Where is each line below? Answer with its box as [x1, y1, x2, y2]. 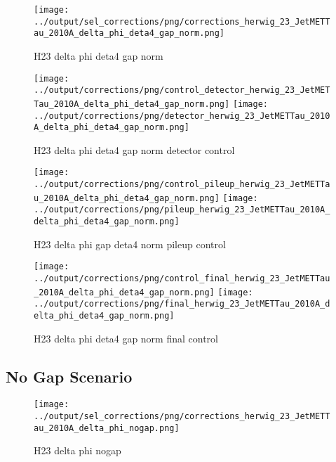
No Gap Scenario [6, 365, 133, 387]
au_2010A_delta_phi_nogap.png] [34, 423, 180, 433]
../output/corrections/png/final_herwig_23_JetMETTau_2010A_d [34, 299, 330, 309]
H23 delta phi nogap [34, 443, 121, 458]
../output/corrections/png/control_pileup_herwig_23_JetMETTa [34, 179, 330, 190]
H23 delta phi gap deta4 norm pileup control [34, 236, 226, 251]
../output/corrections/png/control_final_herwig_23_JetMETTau [34, 273, 330, 283]
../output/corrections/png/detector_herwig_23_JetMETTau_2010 [34, 110, 330, 121]
